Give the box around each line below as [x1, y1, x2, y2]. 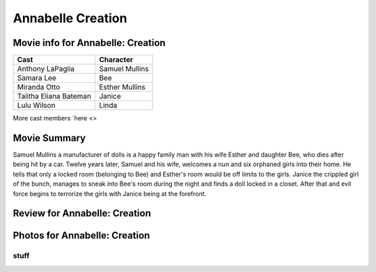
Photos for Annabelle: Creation [13, 230, 150, 241]
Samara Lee [17, 73, 57, 83]
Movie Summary [13, 132, 86, 144]
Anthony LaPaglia [17, 64, 75, 74]
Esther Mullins [98, 82, 146, 92]
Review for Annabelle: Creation [13, 207, 151, 219]
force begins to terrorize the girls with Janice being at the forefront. [13, 189, 207, 198]
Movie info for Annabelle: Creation [13, 37, 166, 49]
